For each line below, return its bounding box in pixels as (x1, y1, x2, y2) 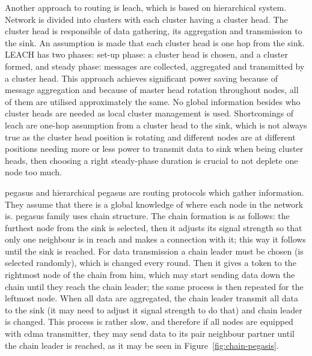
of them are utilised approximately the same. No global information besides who (5, 95, 301, 107)
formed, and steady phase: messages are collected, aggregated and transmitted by (5, 59, 305, 72)
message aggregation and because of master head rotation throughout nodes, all (5, 83, 299, 96)
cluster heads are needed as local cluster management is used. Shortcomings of (5, 107, 294, 119)
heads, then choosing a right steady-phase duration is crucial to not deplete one (5, 154, 298, 166)
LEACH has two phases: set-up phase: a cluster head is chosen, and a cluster (5, 48, 288, 61)
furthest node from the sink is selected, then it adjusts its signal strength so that (5, 221, 302, 234)
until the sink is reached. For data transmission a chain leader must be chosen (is (5, 244, 304, 257)
